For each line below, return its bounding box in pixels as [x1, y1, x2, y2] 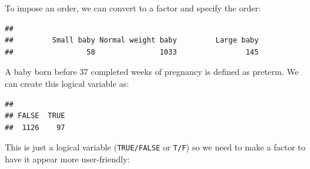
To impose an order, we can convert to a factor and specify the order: [5, 2, 261, 14]
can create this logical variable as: [5, 77, 129, 89]
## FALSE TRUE [5, 111, 65, 120]
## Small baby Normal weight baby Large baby [5, 36, 259, 45]
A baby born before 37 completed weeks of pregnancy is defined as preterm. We [5, 65, 299, 78]
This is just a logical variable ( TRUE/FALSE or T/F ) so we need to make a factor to [5, 141, 306, 153]
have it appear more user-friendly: [5, 153, 130, 165]
